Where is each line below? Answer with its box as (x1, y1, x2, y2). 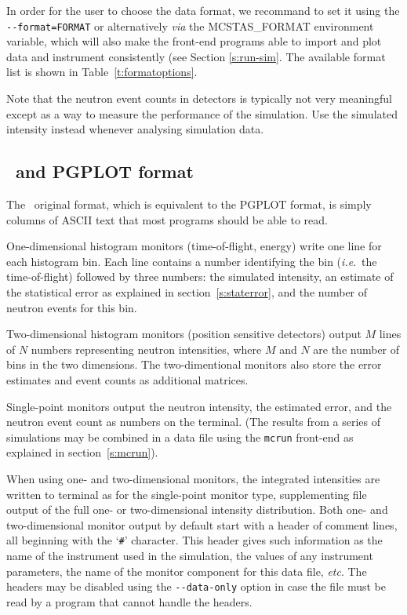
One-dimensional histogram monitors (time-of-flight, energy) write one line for (6, 238, 382, 254)
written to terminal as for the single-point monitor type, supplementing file (6, 486, 367, 502)
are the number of (313, 340, 400, 357)
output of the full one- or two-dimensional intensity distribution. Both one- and (6, 501, 388, 518)
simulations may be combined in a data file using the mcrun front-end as (6, 428, 354, 445)
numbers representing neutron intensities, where (31, 340, 262, 357)
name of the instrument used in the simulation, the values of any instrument (6, 548, 373, 564)
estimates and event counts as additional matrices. (6, 371, 249, 388)
